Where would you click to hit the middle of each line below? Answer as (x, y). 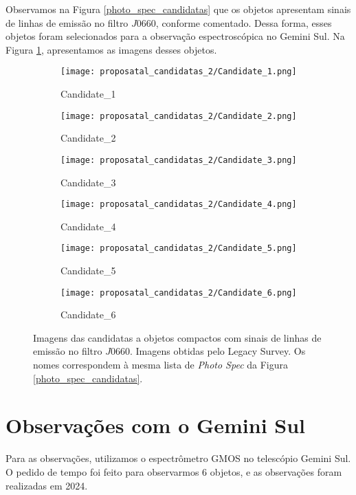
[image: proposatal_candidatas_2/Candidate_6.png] (179, 293)
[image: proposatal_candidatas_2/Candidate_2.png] (179, 116)
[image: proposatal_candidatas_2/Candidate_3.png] (179, 160)
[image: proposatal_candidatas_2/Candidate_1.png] (179, 72)
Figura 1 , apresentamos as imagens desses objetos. (111, 49)
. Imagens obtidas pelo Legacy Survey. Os (218, 351)
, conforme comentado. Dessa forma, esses (244, 22)
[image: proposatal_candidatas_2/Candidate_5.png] (179, 249)
